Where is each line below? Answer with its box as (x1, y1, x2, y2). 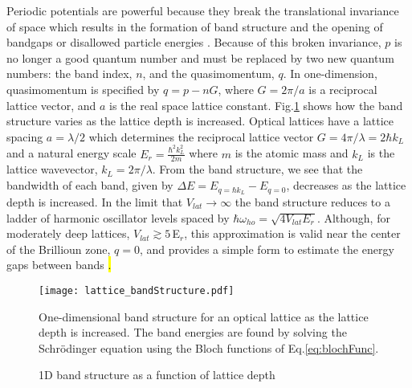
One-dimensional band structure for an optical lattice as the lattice (39, 308, 369, 325)
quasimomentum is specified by (6, 80, 160, 97)
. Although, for (316, 209, 390, 226)
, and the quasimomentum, (142, 65, 275, 82)
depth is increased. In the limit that (6, 193, 183, 210)
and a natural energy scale (6, 145, 137, 161)
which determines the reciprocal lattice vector (88, 128, 314, 145)
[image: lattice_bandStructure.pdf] (39, 284, 235, 296)
